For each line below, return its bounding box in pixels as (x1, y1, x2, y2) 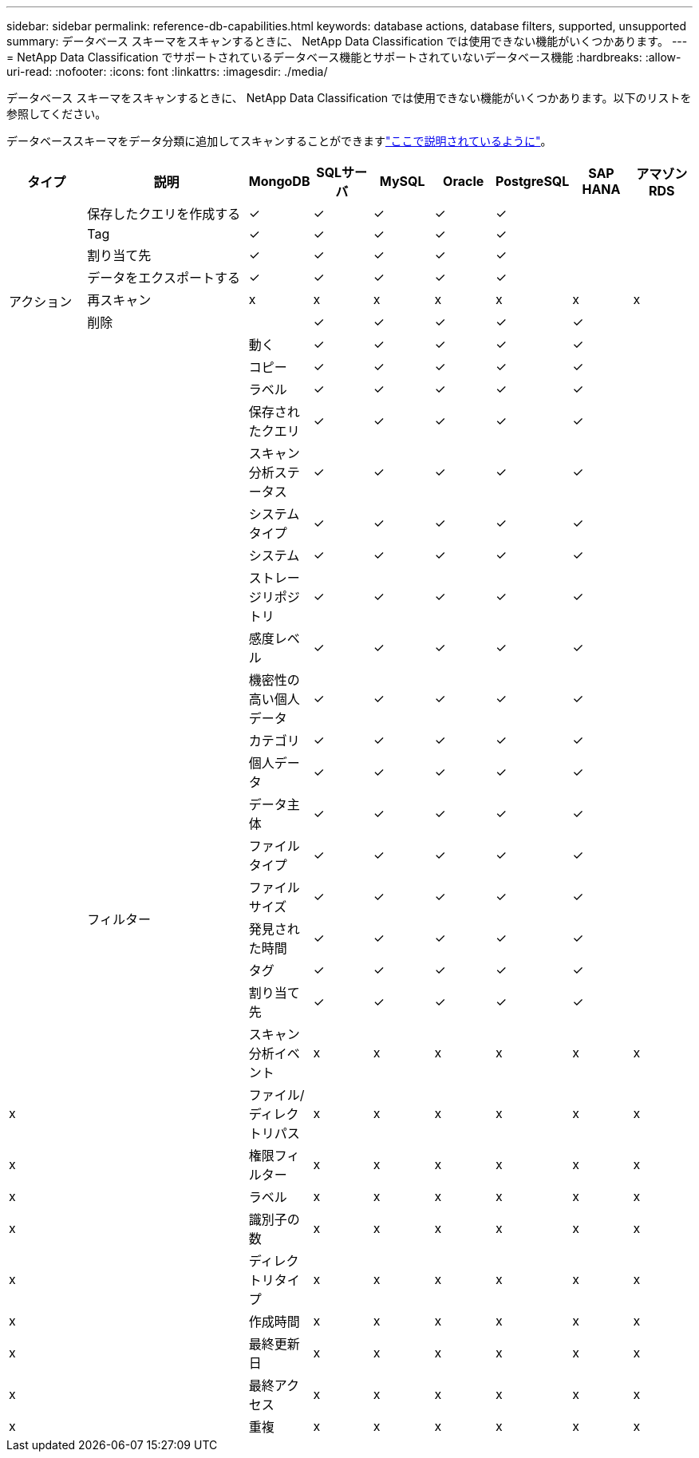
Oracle (443, 173, 484, 189)
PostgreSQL (495, 173, 570, 189)
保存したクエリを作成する (87, 206, 241, 222)
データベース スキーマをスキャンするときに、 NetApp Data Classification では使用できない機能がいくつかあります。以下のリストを (6, 91, 692, 105)
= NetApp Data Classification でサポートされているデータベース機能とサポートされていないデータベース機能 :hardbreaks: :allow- (6, 50, 681, 64)
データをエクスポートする (87, 270, 240, 286)
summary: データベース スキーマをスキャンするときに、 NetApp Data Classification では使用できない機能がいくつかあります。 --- (6, 34, 688, 48)
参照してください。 (6, 107, 107, 121)
